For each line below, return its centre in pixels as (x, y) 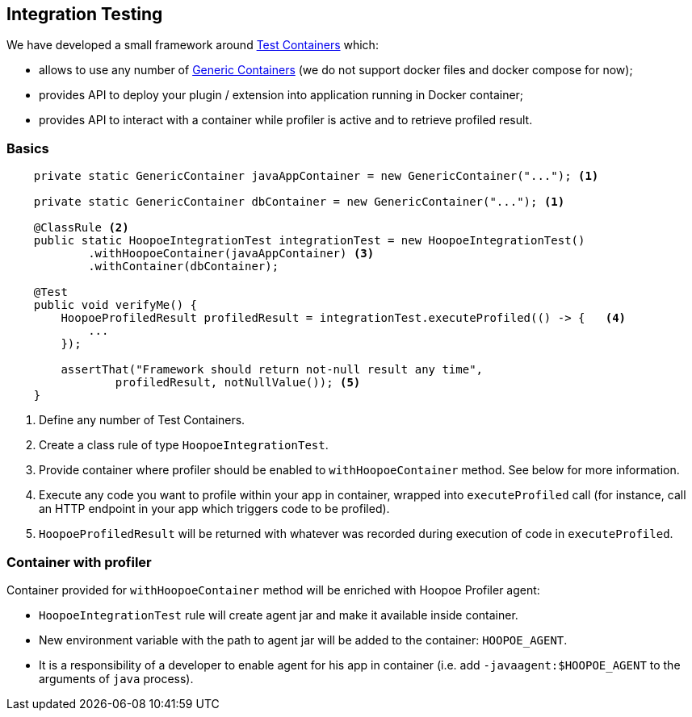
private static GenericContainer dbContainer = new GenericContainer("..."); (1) (299, 202)
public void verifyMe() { (115, 305)
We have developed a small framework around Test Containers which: (193, 45)
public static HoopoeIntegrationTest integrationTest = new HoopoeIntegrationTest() (309, 241)
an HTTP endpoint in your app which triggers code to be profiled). (214, 509)
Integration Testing (85, 14)
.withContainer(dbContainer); (184, 267)
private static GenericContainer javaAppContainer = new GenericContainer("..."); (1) (316, 176)
